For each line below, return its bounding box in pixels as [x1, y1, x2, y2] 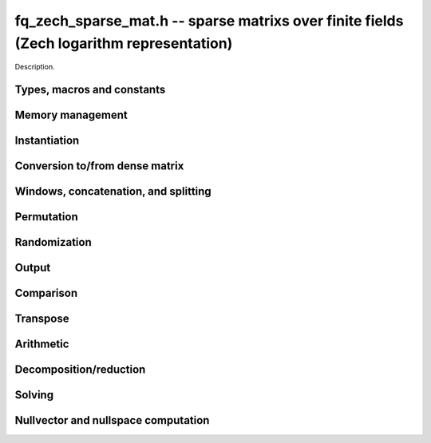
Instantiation [14, 134, 80, 148]
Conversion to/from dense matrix [14, 160, 184, 173]
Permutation [14, 210, 79, 223]
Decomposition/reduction [14, 363, 146, 377]
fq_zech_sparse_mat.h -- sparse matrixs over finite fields [14, 12, 404, 30]
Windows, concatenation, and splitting [14, 184, 212, 199]
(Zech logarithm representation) [14, 34, 233, 52]
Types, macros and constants [14, 83, 166, 97]
